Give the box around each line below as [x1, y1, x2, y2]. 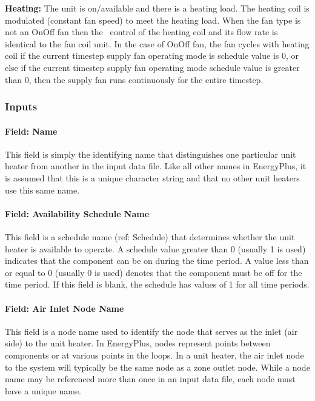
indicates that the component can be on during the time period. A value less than [5, 254, 309, 267]
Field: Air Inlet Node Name [5, 302, 124, 314]
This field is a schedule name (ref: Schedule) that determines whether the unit [5, 230, 295, 243]
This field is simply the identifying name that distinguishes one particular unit [5, 147, 296, 160]
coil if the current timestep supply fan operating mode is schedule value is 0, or [5, 49, 299, 62]
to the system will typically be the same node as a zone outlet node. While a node [5, 360, 310, 373]
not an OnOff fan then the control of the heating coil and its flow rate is [5, 25, 278, 38]
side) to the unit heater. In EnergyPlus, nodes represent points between [5, 337, 271, 349]
